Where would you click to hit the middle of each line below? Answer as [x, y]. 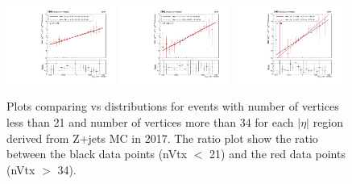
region [328, 122]
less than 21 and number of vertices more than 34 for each [150, 122]
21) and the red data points [277, 154]
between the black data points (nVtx [97, 154]
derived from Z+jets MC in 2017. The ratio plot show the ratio [162, 138]
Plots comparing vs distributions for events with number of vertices [173, 106]
